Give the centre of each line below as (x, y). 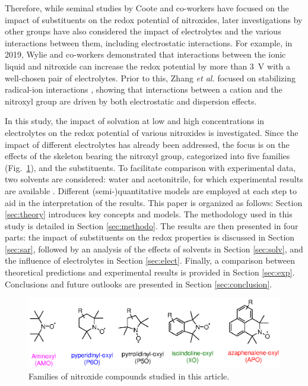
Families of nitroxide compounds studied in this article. (129, 376)
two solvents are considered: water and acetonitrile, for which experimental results (154, 179)
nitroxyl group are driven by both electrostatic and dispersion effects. (131, 101)
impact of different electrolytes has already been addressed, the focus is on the (147, 144)
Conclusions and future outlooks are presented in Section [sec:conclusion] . (139, 284)
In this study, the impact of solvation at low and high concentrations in (135, 121)
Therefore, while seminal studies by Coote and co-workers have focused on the (147, 8)
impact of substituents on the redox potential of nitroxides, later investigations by (154, 19)
